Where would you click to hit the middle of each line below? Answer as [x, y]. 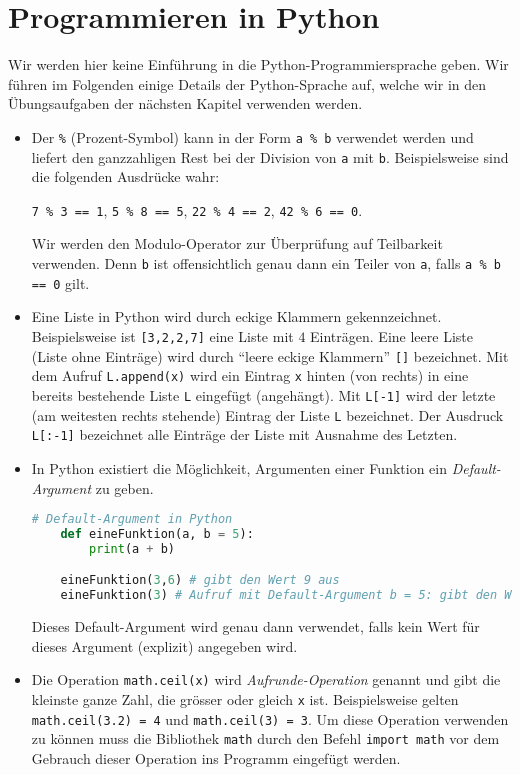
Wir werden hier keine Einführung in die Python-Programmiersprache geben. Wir [258, 64]
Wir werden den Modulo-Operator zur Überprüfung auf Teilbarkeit [237, 243]
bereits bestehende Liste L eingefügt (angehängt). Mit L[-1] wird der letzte [263, 394]
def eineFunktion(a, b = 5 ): [157, 533]
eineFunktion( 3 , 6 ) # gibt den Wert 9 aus [200, 580]
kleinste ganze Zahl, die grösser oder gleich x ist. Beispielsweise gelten [245, 698]
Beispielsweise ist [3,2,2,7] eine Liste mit [162, 335]
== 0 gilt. [60, 282]
